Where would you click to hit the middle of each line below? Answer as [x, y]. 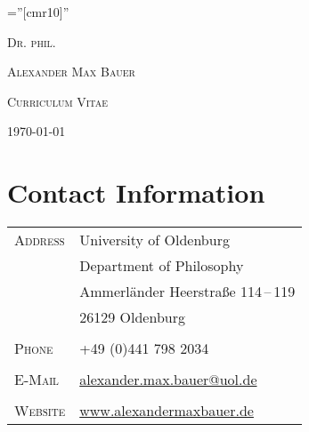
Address [40, 240]
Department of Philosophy [162, 266]
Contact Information [136, 192]
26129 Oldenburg [132, 317]
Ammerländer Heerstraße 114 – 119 [187, 292]
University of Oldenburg [154, 240]
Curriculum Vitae [58, 101]
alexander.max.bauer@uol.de [168, 380]
